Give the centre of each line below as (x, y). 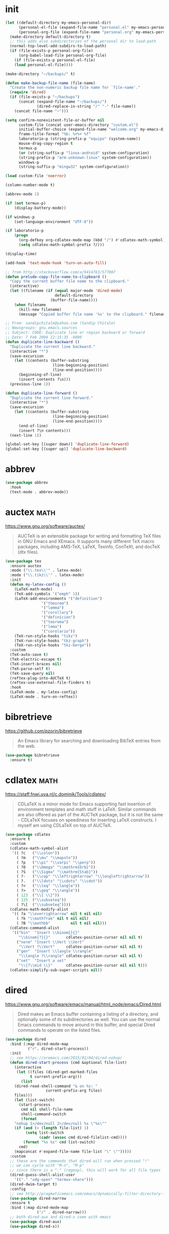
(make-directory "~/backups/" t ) (40, 74)
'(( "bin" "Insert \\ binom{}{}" (46, 933)
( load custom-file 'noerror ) (36, 176)
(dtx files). (28, 552)
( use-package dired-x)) (34, 1226)
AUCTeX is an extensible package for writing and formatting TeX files (89, 536)
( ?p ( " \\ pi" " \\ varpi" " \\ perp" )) (56, 862)
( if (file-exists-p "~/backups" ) (45, 97)
